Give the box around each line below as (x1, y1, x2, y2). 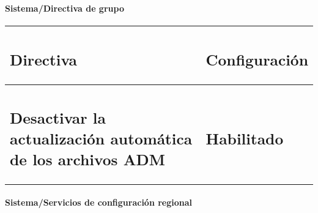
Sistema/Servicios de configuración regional (5, 196, 193, 209)
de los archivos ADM (10, 148, 165, 170)
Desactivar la (10, 106, 106, 128)
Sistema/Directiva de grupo (5, 1, 124, 14)
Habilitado (205, 127, 284, 149)
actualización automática (10, 127, 193, 149)
